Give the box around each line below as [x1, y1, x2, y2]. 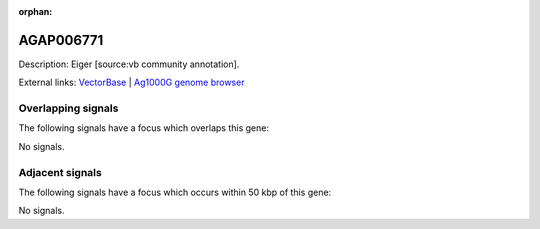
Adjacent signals [18, 165, 102, 179]
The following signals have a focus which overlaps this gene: [18, 122, 270, 134]
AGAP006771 [18, 31, 104, 49]
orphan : [18, 6, 53, 17]
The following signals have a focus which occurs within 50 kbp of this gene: [18, 186, 332, 198]
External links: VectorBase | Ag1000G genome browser [18, 76, 245, 89]
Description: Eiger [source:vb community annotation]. [18, 58, 240, 70]
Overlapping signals [18, 101, 119, 115]
